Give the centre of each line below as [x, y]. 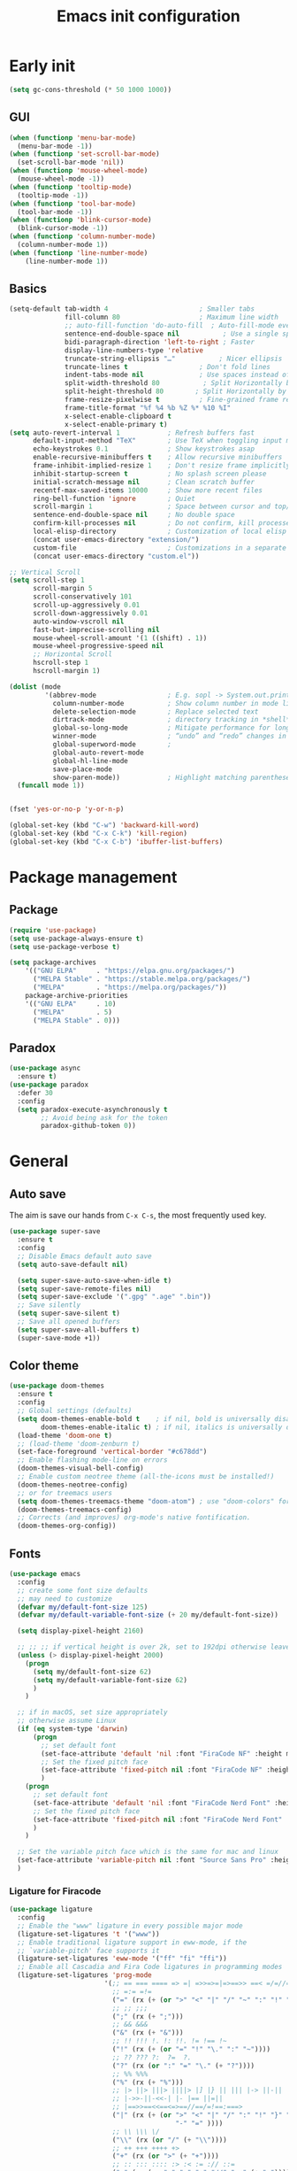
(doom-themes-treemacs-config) [75, 1510]
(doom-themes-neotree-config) [72, 1485]
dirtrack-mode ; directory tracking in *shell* [171, 720]
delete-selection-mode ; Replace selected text [156, 711]
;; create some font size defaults [83, 1590]
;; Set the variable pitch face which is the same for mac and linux [148, 1852]
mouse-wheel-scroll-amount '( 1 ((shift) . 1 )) [120, 638]
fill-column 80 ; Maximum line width [171, 317]
